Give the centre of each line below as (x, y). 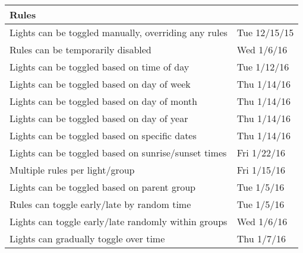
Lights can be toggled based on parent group (102, 187)
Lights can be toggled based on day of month (103, 101)
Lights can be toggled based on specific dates (103, 135)
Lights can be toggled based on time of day (100, 67)
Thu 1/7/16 (261, 238)
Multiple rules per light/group (72, 170)
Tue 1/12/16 (263, 67)
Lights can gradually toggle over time (87, 238)
